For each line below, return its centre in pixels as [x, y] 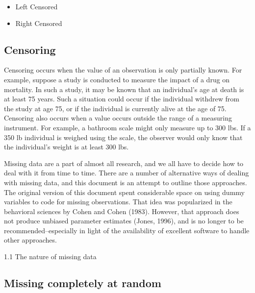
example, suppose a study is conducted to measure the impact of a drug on [117, 79]
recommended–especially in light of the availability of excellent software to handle [127, 230]
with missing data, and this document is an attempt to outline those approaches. [126, 182]
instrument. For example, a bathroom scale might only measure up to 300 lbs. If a [127, 127]
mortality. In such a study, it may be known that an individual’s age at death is [124, 89]
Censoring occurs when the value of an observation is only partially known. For [123, 70]
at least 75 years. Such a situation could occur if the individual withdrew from [122, 99]
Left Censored [37, 6]
